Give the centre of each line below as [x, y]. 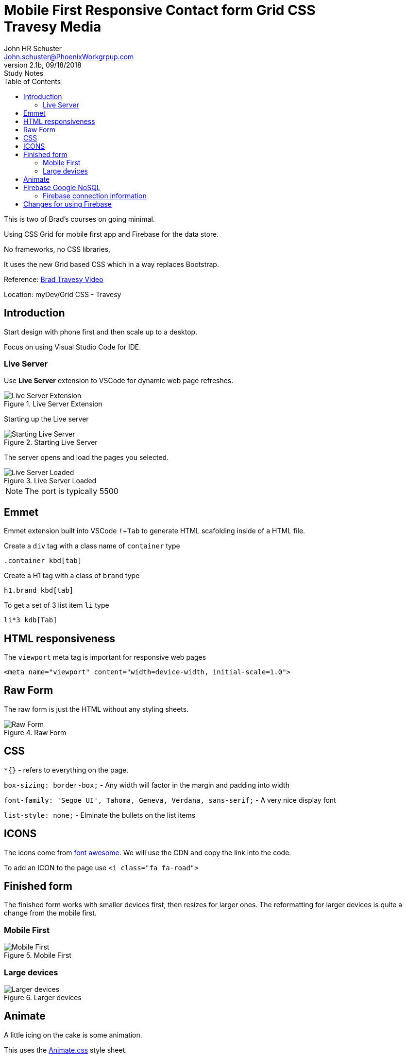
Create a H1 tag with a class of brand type [72, 576]
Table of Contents [33, 81]
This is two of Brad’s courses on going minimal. [79, 219]
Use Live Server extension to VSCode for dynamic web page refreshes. [119, 381]
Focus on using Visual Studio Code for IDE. [73, 347]
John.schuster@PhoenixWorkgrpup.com [69, 56]
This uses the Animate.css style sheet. [66, 1050]
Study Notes [24, 73]
